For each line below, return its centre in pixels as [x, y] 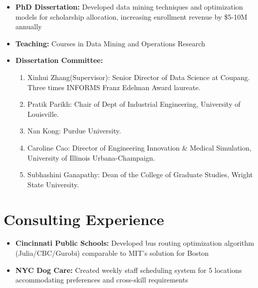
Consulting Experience [84, 219]
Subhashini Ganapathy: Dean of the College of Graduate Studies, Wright [140, 174]
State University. [53, 184]
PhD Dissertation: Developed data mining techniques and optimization [129, 7]
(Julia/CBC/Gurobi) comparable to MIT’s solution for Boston [112, 253]
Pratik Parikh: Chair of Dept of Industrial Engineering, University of [134, 104]
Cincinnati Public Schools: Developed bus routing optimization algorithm [135, 243]
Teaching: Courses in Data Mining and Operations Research [110, 43]
